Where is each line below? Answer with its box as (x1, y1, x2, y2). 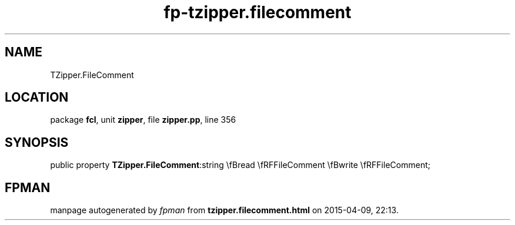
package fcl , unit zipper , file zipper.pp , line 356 (50, 115, 236, 125)
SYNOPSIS (5, 135, 69, 150)
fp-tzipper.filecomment (163, 2, 352, 22)
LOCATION (5, 90, 69, 105)
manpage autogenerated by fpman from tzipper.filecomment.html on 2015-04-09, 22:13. (50, 205, 399, 216)
